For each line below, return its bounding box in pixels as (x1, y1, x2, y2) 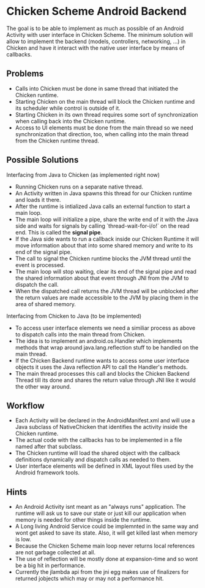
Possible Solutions (6, 155, 79, 165)
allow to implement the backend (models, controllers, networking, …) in (6, 37, 186, 45)
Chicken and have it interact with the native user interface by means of (6, 44, 185, 52)
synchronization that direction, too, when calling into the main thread (15, 130, 188, 137)
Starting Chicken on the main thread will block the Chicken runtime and (15, 98, 195, 105)
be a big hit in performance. (15, 562, 86, 569)
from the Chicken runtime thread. (15, 137, 100, 144)
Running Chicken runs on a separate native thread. (15, 183, 144, 190)
